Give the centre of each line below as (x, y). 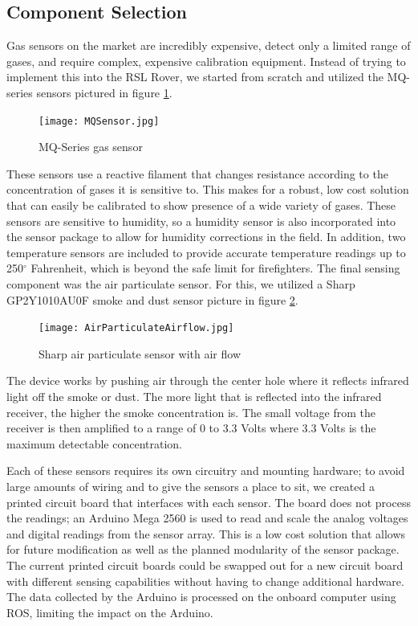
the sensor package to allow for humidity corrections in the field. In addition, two (206, 237)
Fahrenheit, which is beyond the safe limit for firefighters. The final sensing (215, 268)
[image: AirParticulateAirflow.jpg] (136, 328)
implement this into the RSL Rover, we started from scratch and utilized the (195, 77)
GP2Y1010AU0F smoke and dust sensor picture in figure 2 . (152, 299)
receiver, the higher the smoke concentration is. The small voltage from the (191, 412)
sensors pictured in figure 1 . (104, 92)
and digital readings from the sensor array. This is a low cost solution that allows (206, 533)
